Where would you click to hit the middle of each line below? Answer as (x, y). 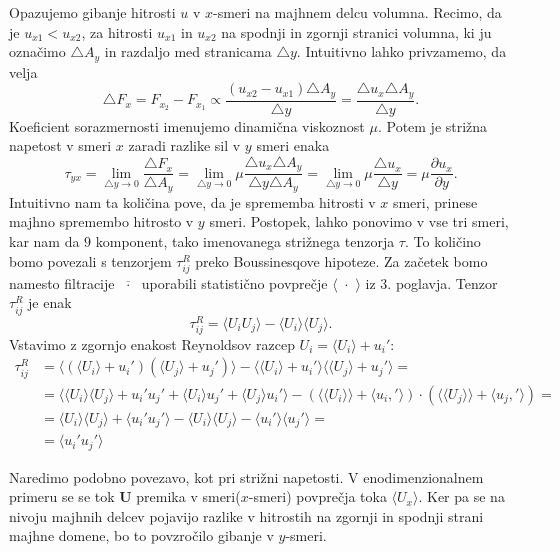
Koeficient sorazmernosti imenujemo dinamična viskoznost (187, 125)
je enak (50, 302)
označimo (37, 51)
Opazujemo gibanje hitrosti (92, 12)
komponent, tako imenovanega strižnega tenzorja (245, 241)
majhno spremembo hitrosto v (101, 221)
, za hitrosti (117, 31)
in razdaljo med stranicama (188, 51)
